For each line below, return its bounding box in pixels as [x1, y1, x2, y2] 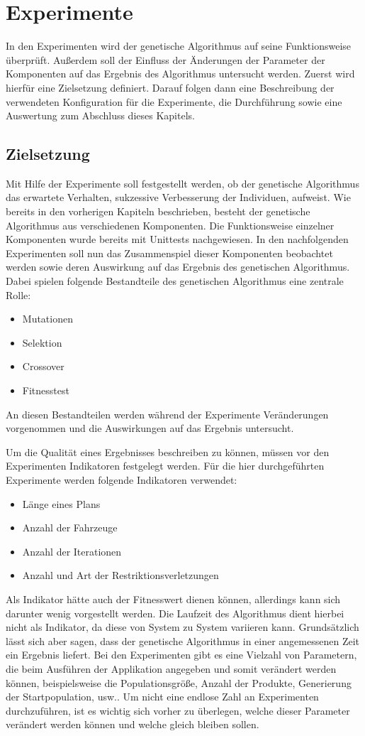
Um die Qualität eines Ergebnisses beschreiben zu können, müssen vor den [6, 444, 330, 459]
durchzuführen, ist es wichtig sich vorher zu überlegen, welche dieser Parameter [6, 703, 350, 718]
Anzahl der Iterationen [22, 543, 122, 558]
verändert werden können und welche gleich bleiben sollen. [6, 717, 259, 732]
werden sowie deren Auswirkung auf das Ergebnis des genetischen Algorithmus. [6, 259, 350, 274]
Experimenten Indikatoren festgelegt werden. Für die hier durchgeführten [6, 458, 325, 473]
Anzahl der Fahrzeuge [22, 520, 118, 535]
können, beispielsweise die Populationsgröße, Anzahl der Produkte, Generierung [6, 675, 352, 690]
